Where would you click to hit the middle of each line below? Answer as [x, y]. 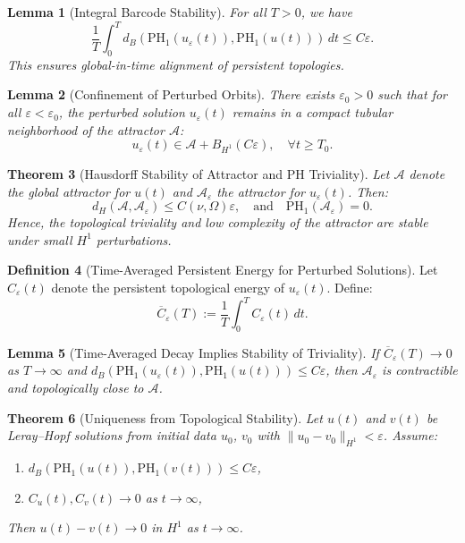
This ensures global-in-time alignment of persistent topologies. [176, 64]
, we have [326, 12]
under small [40, 239]
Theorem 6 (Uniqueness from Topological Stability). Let [165, 417]
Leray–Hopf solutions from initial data [112, 435]
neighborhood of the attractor [86, 129]
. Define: [350, 287]
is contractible [420, 370]
